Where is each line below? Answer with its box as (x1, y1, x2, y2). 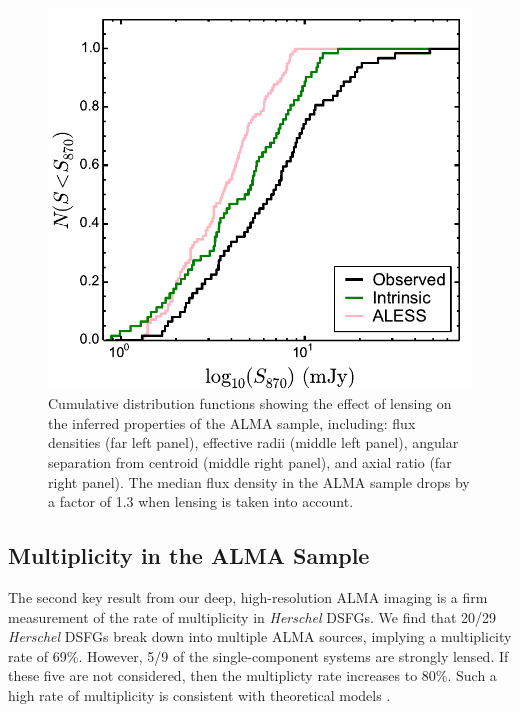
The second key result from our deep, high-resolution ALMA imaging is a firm (8, 586, 488, 607)
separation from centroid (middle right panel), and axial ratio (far (48, 451, 452, 472)
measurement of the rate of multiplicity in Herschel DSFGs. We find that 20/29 (8, 606, 497, 627)
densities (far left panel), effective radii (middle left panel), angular (48, 432, 459, 453)
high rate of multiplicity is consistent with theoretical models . (8, 684, 391, 705)
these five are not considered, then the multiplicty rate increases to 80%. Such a (8, 665, 497, 686)
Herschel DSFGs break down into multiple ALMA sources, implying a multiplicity (8, 626, 512, 647)
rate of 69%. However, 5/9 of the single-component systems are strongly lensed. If (8, 645, 509, 666)
